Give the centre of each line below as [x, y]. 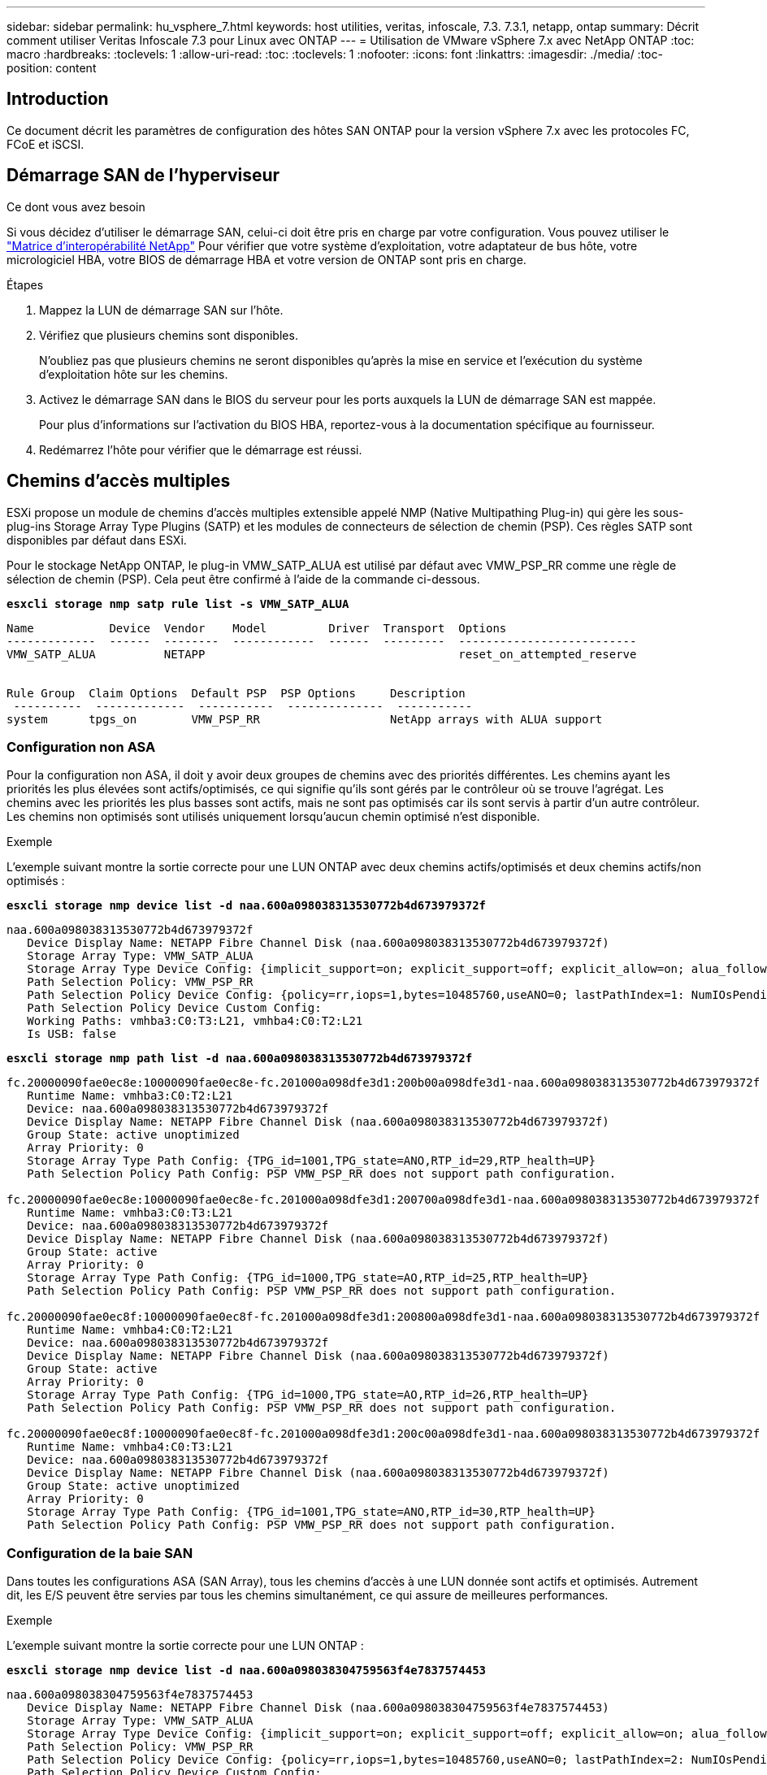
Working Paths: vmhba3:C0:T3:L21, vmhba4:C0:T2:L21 [195, 1021]
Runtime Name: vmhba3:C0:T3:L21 [130, 1213]
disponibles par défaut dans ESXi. [97, 540]
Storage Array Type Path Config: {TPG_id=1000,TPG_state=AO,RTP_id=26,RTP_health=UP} [308, 1395]
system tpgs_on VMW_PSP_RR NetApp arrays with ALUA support [305, 719]
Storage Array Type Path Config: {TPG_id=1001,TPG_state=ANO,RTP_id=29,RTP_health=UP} [311, 1161]
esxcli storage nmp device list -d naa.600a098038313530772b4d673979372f [247, 906]
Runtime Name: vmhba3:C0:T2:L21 [130, 1096]
